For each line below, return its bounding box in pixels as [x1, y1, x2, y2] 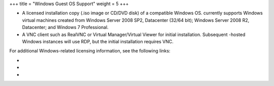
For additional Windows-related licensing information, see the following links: [9, 48, 170, 54]
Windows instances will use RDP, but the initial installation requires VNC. [22, 38, 174, 44]
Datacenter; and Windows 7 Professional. [22, 24, 109, 31]
